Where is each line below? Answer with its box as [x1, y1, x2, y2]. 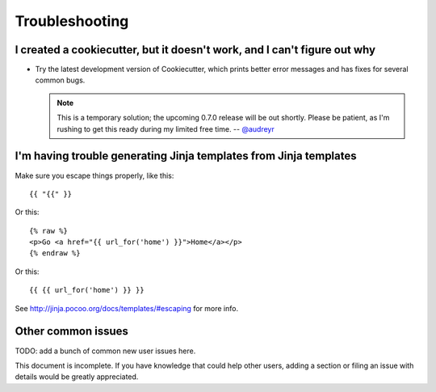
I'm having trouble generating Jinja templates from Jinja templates [15, 150, 357, 163]
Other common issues [15, 324, 129, 339]
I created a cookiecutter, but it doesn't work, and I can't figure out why [15, 43, 375, 57]
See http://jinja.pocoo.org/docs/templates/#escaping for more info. [15, 303, 238, 313]
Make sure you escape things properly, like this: [15, 171, 174, 180]
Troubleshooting [15, 12, 129, 30]
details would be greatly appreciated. [15, 372, 139, 381]
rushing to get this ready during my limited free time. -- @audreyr [57, 124, 275, 133]
